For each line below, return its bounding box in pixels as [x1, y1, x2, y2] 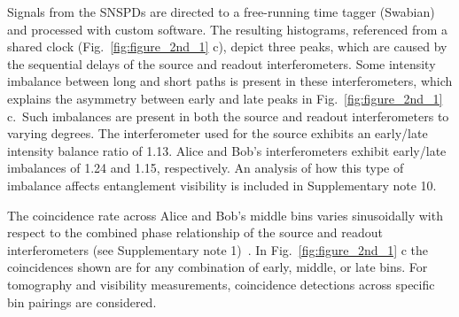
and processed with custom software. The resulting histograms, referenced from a [7, 19, 447, 38]
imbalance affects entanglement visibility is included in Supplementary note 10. [7, 175, 437, 194]
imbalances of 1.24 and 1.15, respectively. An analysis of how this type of [7, 158, 404, 177]
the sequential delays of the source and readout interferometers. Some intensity [7, 54, 436, 73]
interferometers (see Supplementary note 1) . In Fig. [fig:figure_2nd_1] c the [7, 240, 429, 259]
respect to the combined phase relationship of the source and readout [7, 223, 383, 242]
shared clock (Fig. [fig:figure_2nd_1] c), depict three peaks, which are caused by [7, 37, 447, 56]
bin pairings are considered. [7, 292, 157, 311]
